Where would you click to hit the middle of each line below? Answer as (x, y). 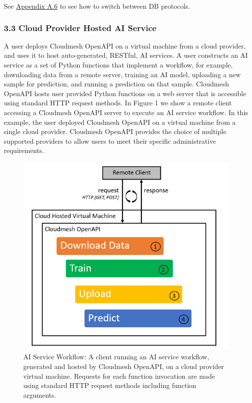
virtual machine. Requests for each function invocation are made (119, 376)
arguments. (40, 395)
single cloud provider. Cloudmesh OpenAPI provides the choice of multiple (115, 131)
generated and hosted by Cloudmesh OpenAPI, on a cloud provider (124, 366)
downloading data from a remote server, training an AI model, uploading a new (122, 74)
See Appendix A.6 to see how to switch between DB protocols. (97, 6)
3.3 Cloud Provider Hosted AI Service (80, 27)
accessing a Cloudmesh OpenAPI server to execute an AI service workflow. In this (126, 112)
